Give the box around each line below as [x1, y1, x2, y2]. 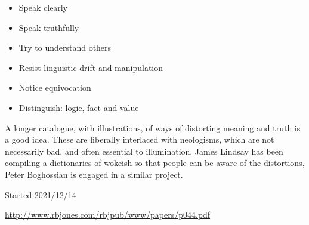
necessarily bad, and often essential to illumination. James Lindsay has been [5, 144, 283, 157]
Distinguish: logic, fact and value [18, 101, 139, 113]
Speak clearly [18, 1, 68, 13]
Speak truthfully [18, 21, 79, 33]
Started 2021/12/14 [5, 188, 76, 201]
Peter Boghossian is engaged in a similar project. [5, 168, 183, 180]
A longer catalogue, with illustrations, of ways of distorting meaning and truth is [5, 121, 301, 134]
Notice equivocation [18, 81, 91, 94]
